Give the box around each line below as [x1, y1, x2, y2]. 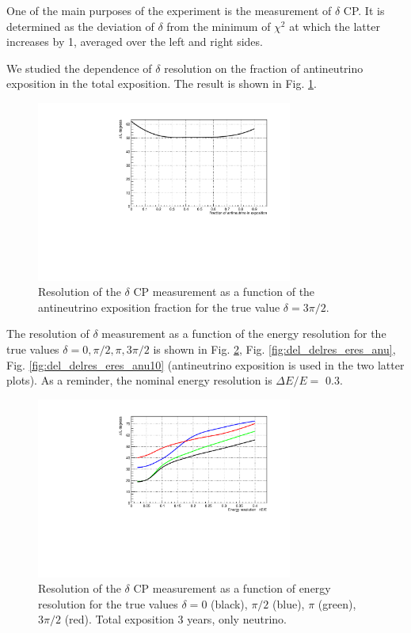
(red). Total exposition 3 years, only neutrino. [64, 611, 287, 627]
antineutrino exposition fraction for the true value [38, 298, 280, 315]
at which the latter [289, 17, 380, 34]
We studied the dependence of [6, 59, 152, 76]
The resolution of [6, 325, 89, 342]
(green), [318, 595, 356, 612]
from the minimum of [166, 17, 271, 34]
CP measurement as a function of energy [133, 580, 331, 597]
